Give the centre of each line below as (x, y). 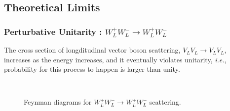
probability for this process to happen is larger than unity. (92, 69)
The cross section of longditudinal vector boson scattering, (92, 50)
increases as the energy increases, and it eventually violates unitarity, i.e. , (115, 59)
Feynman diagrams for (58, 102)
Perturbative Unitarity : (53, 31)
